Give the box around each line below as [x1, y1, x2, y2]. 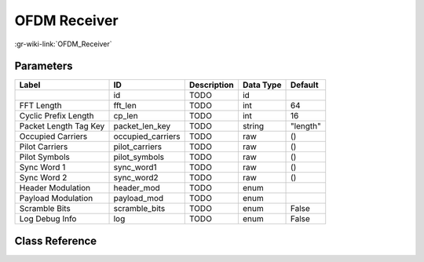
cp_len [113, 111, 138, 122]
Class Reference [14, 234, 97, 247]
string [242, 121, 265, 132]
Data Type [242, 79, 282, 90]
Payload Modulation [19, 193, 93, 204]
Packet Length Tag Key [19, 121, 105, 132]
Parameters [14, 60, 73, 73]
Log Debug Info [19, 213, 77, 224]
